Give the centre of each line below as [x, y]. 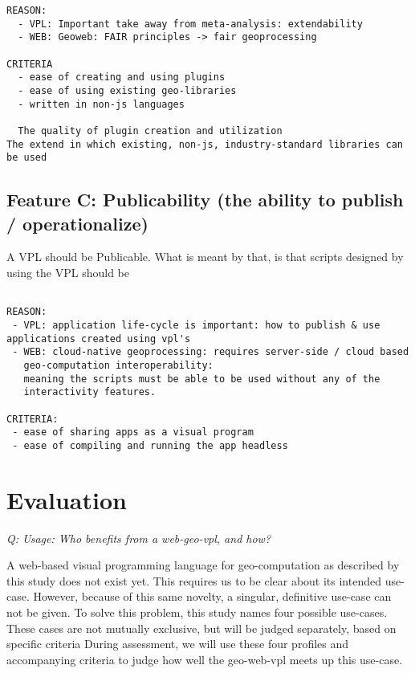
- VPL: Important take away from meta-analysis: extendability [190, 24]
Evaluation [67, 499]
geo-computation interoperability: [118, 365]
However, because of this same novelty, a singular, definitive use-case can [212, 596]
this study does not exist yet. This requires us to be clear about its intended [194, 580]
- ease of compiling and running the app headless [150, 445]
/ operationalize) [77, 223]
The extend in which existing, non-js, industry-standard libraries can [205, 144]
